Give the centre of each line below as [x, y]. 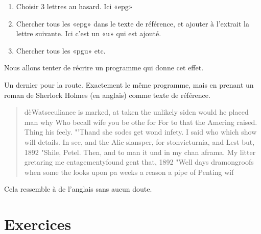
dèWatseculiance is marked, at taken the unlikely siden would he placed [136, 112]
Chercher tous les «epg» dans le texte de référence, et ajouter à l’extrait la [133, 23]
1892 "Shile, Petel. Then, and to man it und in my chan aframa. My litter [140, 152]
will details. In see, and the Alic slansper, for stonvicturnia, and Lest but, [139, 141]
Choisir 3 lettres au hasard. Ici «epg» [74, 6]
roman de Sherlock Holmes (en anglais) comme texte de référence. [107, 95]
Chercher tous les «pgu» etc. [61, 50]
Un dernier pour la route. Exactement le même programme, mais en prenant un [129, 84]
